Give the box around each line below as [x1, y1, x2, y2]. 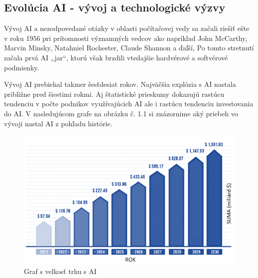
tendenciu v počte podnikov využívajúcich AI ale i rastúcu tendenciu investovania [4, 98, 254, 109]
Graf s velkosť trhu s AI [24, 266, 97, 276]
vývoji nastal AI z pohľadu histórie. [4, 118, 113, 128]
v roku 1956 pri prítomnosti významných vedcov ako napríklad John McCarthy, [4, 32, 248, 43]
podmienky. [4, 62, 39, 72]
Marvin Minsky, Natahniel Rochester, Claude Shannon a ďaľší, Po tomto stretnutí [4, 42, 254, 53]
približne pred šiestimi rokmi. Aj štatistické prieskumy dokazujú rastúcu [4, 88, 225, 99]
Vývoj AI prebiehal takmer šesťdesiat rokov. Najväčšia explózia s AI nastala [4, 79, 236, 89]
